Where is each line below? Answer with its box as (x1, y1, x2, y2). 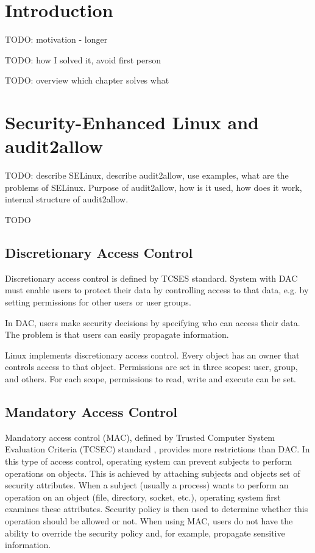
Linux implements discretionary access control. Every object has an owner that (5, 348, 300, 361)
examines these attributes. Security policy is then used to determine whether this (5, 502, 308, 515)
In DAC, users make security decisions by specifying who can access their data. (5, 316, 300, 329)
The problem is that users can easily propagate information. (5, 328, 229, 341)
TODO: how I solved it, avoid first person (5, 53, 161, 66)
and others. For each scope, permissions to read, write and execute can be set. (5, 372, 296, 385)
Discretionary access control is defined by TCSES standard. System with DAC (5, 271, 298, 284)
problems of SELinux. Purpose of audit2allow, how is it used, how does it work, (5, 180, 302, 193)
